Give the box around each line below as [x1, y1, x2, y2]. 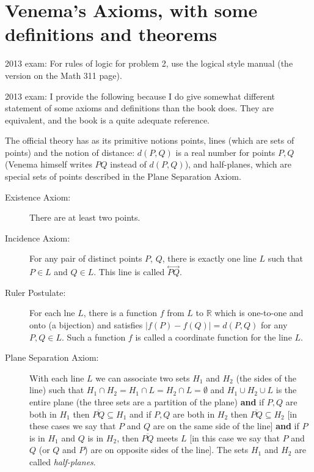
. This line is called [93, 265, 165, 278]
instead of [110, 158, 147, 171]
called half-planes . [29, 455, 96, 468]
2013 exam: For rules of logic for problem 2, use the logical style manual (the [5, 57, 293, 70]
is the [276, 383, 297, 396]
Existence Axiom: [5, 190, 71, 203]
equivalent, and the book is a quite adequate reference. [5, 113, 210, 126]
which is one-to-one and [214, 306, 304, 319]
